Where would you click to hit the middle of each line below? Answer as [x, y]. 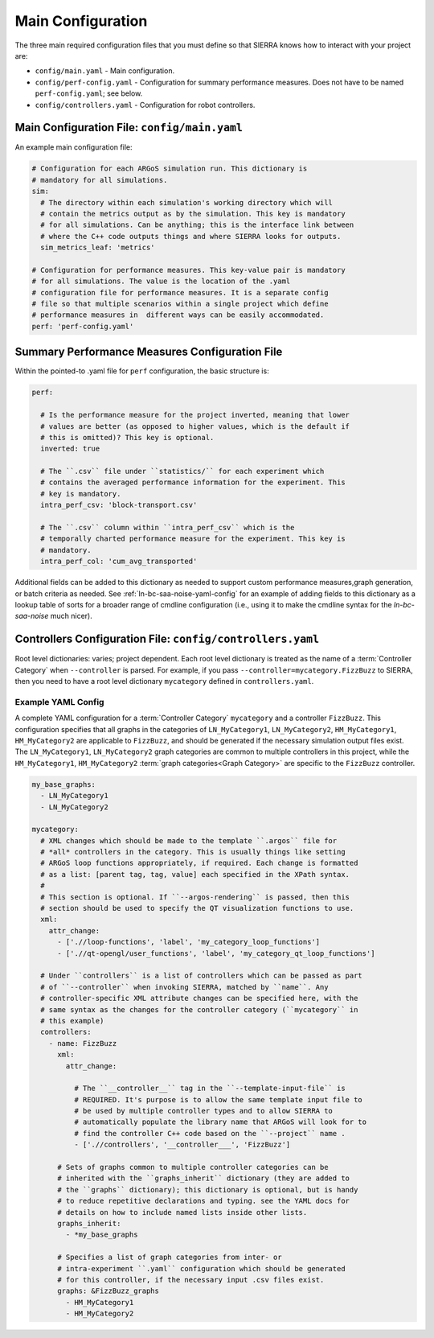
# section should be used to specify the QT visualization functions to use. [197, 908]
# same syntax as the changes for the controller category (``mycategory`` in [199, 1009]
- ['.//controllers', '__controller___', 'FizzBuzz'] [182, 1145]
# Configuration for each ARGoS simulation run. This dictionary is [170, 169]
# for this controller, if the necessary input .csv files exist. [191, 1280]
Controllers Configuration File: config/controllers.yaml [167, 639]
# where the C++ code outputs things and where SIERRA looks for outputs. [191, 236]
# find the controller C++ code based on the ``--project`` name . [209, 1133]
